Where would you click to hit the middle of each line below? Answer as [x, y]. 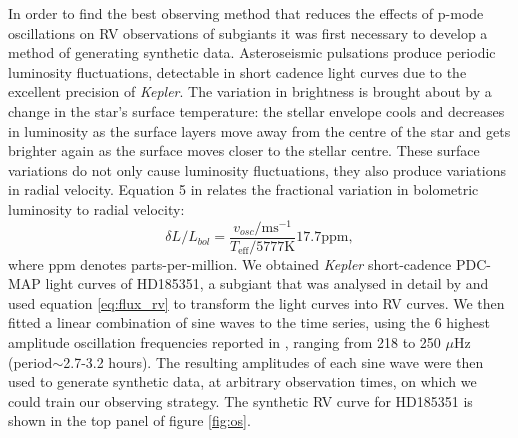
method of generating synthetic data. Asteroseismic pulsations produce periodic [252, 52]
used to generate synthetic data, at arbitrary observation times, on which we [242, 381]
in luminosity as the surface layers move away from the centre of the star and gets [259, 130]
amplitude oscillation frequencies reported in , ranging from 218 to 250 [224, 342]
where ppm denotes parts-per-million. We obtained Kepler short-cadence [230, 263]
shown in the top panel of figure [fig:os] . [129, 420]
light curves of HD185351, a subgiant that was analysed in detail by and [267, 283]
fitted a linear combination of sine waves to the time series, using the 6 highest [249, 322]
